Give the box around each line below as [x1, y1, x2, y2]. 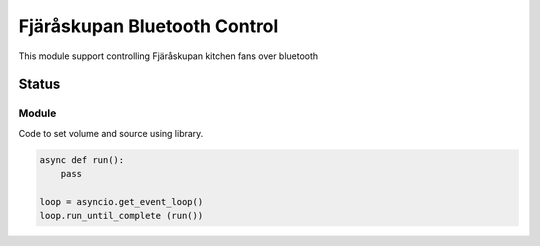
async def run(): [39, 154, 125, 165]
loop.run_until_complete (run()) [39, 210, 204, 222]
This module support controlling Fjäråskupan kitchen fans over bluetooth [18, 50, 319, 62]
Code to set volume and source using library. [18, 127, 204, 139]
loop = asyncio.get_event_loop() [39, 196, 204, 207]
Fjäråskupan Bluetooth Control [18, 15, 279, 37]
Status [18, 76, 61, 93]
